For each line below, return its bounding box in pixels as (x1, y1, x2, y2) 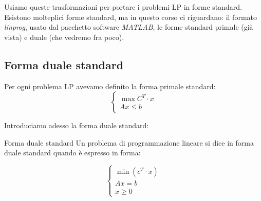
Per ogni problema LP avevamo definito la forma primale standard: (4, 81, 216, 91)
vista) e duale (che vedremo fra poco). (4, 31, 124, 42)
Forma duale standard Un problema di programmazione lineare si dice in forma (4, 137, 254, 148)
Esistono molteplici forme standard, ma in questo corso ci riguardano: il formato (4, 11, 257, 22)
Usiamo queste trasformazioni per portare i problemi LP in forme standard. (4, 2, 243, 12)
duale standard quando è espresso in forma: (4, 147, 141, 158)
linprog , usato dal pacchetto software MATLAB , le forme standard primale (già (4, 22, 253, 32)
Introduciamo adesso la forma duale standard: (4, 120, 149, 131)
